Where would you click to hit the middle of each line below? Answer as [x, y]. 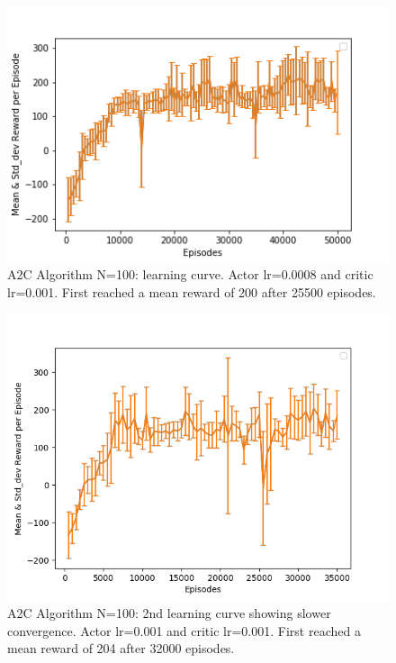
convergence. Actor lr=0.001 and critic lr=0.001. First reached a [184, 630]
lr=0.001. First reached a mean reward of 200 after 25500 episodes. [192, 291]
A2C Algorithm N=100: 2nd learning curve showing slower [169, 613]
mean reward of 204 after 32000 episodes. [121, 648]
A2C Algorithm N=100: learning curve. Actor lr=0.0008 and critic [190, 274]
